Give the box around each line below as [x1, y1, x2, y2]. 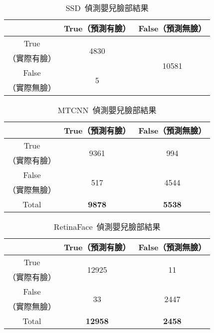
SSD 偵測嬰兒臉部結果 [65, 2, 149, 13]
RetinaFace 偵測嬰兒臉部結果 [53, 221, 161, 232]
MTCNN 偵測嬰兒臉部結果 [57, 104, 157, 116]
